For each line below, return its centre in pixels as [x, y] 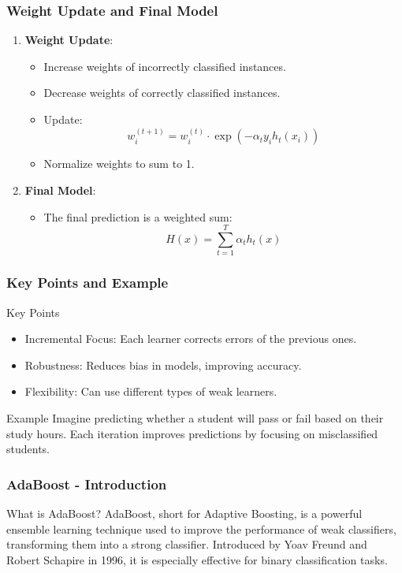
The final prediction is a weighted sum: [138, 216]
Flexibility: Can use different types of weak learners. [151, 391]
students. [28, 449]
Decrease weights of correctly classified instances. [162, 93]
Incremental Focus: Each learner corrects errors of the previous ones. [191, 339]
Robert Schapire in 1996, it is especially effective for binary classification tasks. [197, 559]
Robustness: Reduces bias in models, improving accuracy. [163, 365]
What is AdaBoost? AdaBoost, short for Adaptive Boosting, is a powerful [184, 513]
